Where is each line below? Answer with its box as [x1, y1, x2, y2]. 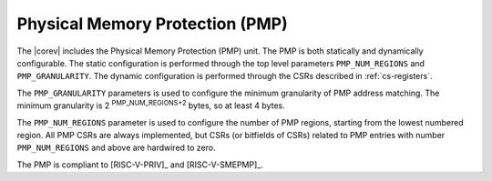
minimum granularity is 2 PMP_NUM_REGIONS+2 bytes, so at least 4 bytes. [16, 98, 286, 111]
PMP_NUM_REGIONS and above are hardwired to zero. [16, 142, 216, 154]
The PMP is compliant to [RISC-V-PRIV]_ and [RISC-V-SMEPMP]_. [16, 159, 263, 170]
